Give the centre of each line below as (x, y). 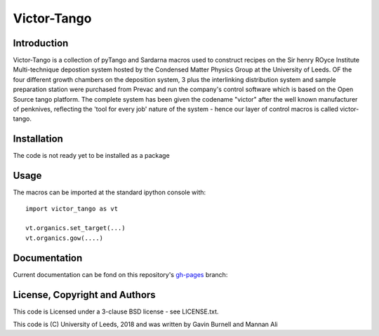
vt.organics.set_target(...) (75, 228)
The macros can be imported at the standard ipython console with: (109, 192)
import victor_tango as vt (72, 208)
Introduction (41, 43)
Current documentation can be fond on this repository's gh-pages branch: (120, 274)
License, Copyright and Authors (84, 295)
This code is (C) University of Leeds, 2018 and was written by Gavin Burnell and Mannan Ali (145, 324)
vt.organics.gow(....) (65, 238)
